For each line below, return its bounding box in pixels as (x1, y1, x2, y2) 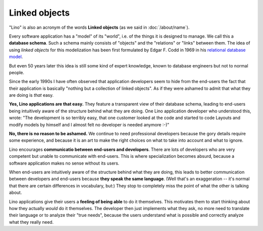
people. (9, 69, 24, 75)
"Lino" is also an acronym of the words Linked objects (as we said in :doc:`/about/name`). (9, 24, 190, 30)
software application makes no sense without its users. (9, 160, 119, 166)
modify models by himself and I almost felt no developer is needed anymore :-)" (9, 122, 169, 127)
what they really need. (9, 219, 54, 225)
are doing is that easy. (9, 92, 54, 98)
